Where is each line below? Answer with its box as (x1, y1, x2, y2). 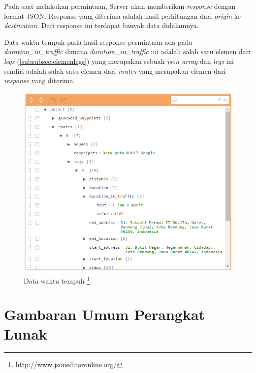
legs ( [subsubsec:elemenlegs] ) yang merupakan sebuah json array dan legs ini (4, 56, 234, 66)
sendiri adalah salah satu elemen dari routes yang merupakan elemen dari (4, 65, 226, 76)
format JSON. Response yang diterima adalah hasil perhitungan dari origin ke (4, 10, 241, 21)
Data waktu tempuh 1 (24, 274, 90, 286)
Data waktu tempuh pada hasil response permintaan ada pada (4, 36, 192, 47)
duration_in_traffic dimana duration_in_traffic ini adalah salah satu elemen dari (4, 46, 251, 57)
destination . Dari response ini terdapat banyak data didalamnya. (4, 20, 199, 30)
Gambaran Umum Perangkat (4, 304, 205, 324)
